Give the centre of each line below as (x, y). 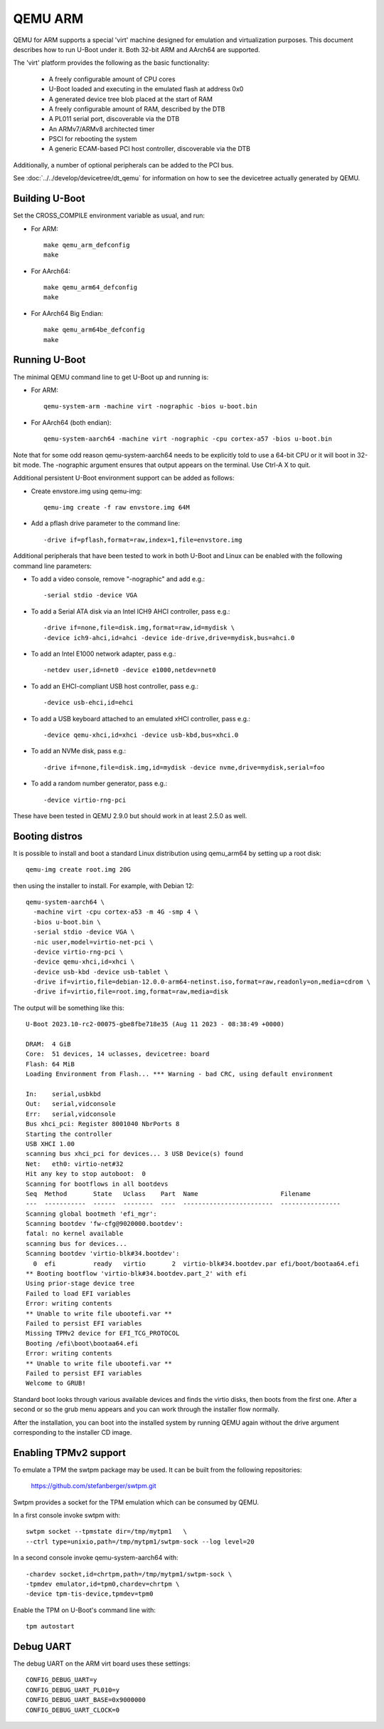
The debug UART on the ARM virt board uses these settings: (102, 1663)
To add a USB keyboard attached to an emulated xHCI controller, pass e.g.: (141, 718)
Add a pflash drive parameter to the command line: (106, 523)
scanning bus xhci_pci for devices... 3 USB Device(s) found (134, 1154)
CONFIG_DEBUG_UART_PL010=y (73, 1690)
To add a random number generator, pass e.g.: (99, 783)
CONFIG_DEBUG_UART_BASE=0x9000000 (86, 1700)
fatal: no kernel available (75, 1234)
